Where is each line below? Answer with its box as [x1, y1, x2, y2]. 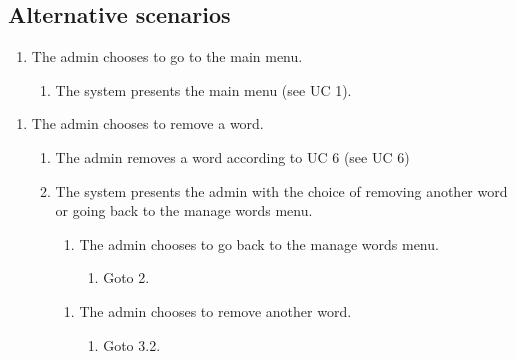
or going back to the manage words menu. [55, 200, 313, 221]
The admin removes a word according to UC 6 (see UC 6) [55, 146, 410, 167]
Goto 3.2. [103, 334, 161, 355]
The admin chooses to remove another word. [79, 300, 352, 321]
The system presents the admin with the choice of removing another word [55, 180, 508, 201]
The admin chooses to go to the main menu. [31, 46, 303, 67]
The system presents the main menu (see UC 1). [55, 79, 352, 100]
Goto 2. [103, 267, 150, 288]
